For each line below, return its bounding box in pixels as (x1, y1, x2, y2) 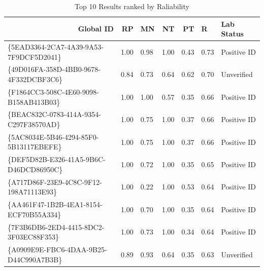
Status (221, 28, 244, 39)
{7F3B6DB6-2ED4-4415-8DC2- (8, 221, 105, 232)
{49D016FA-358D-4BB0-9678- (8, 64, 101, 74)
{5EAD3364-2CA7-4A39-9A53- (8, 42, 104, 52)
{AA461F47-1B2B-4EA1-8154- (8, 199, 103, 210)
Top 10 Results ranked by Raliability (75, 1, 189, 11)
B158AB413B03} (8, 96, 60, 107)
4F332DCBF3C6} (8, 74, 63, 85)
